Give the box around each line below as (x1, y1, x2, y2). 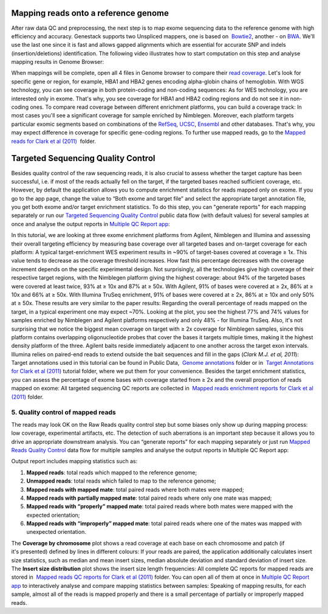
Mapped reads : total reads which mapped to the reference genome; (26, 469, 197, 476)
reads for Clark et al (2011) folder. (11, 137, 97, 145)
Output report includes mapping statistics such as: (11, 458, 138, 465)
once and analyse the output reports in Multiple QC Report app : (11, 220, 170, 227)
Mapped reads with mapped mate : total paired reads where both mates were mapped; (26, 486, 244, 493)
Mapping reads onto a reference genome (11, 8, 169, 18)
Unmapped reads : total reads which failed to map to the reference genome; (26, 477, 216, 485)
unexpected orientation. (26, 528, 86, 536)
